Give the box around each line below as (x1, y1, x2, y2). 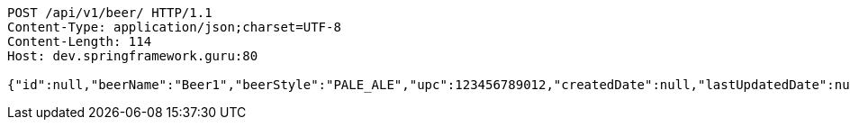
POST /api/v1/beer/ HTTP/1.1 (7, 5, 212, 20)
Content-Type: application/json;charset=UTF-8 (7, 20, 341, 34)
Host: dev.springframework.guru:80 (7, 49, 258, 63)
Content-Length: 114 (7, 34, 152, 49)
